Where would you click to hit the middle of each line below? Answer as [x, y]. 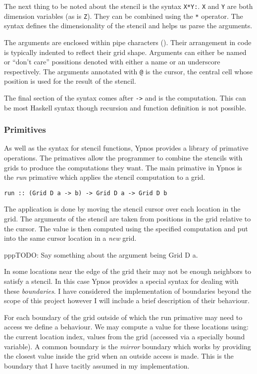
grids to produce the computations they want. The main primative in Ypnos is [123, 167]
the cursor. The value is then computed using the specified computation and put [126, 228]
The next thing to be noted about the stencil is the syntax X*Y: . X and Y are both [128, 6]
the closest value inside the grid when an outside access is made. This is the [119, 356]
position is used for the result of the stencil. [70, 81]
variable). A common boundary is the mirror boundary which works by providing [128, 346]
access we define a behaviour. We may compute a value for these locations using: [126, 327]
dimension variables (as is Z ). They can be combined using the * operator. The [124, 16]
